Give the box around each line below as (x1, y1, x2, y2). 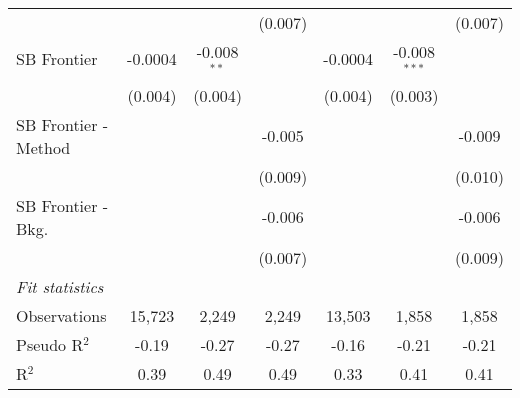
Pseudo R (16, 332, 84, 356)
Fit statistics (16, 274, 104, 298)
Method (16, 135, 71, 159)
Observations (16, 303, 107, 327)
